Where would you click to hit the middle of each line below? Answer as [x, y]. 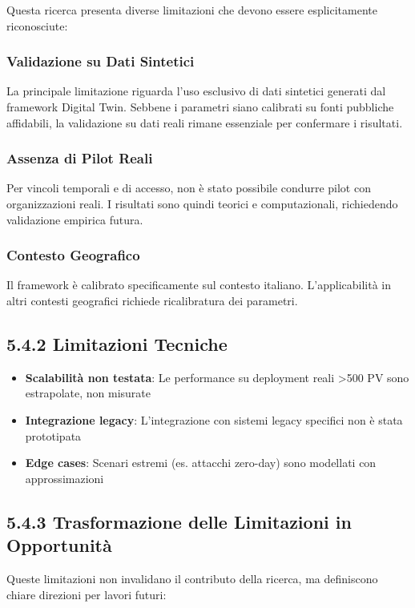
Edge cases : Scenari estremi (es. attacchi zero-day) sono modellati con [201, 463]
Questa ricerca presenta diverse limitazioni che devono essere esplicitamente [192, 10]
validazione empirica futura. [75, 219]
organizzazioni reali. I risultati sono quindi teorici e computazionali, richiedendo [202, 203]
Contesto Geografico [73, 255]
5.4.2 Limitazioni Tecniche [117, 343]
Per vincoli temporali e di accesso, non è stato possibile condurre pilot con [189, 188]
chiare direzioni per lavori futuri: [87, 594]
